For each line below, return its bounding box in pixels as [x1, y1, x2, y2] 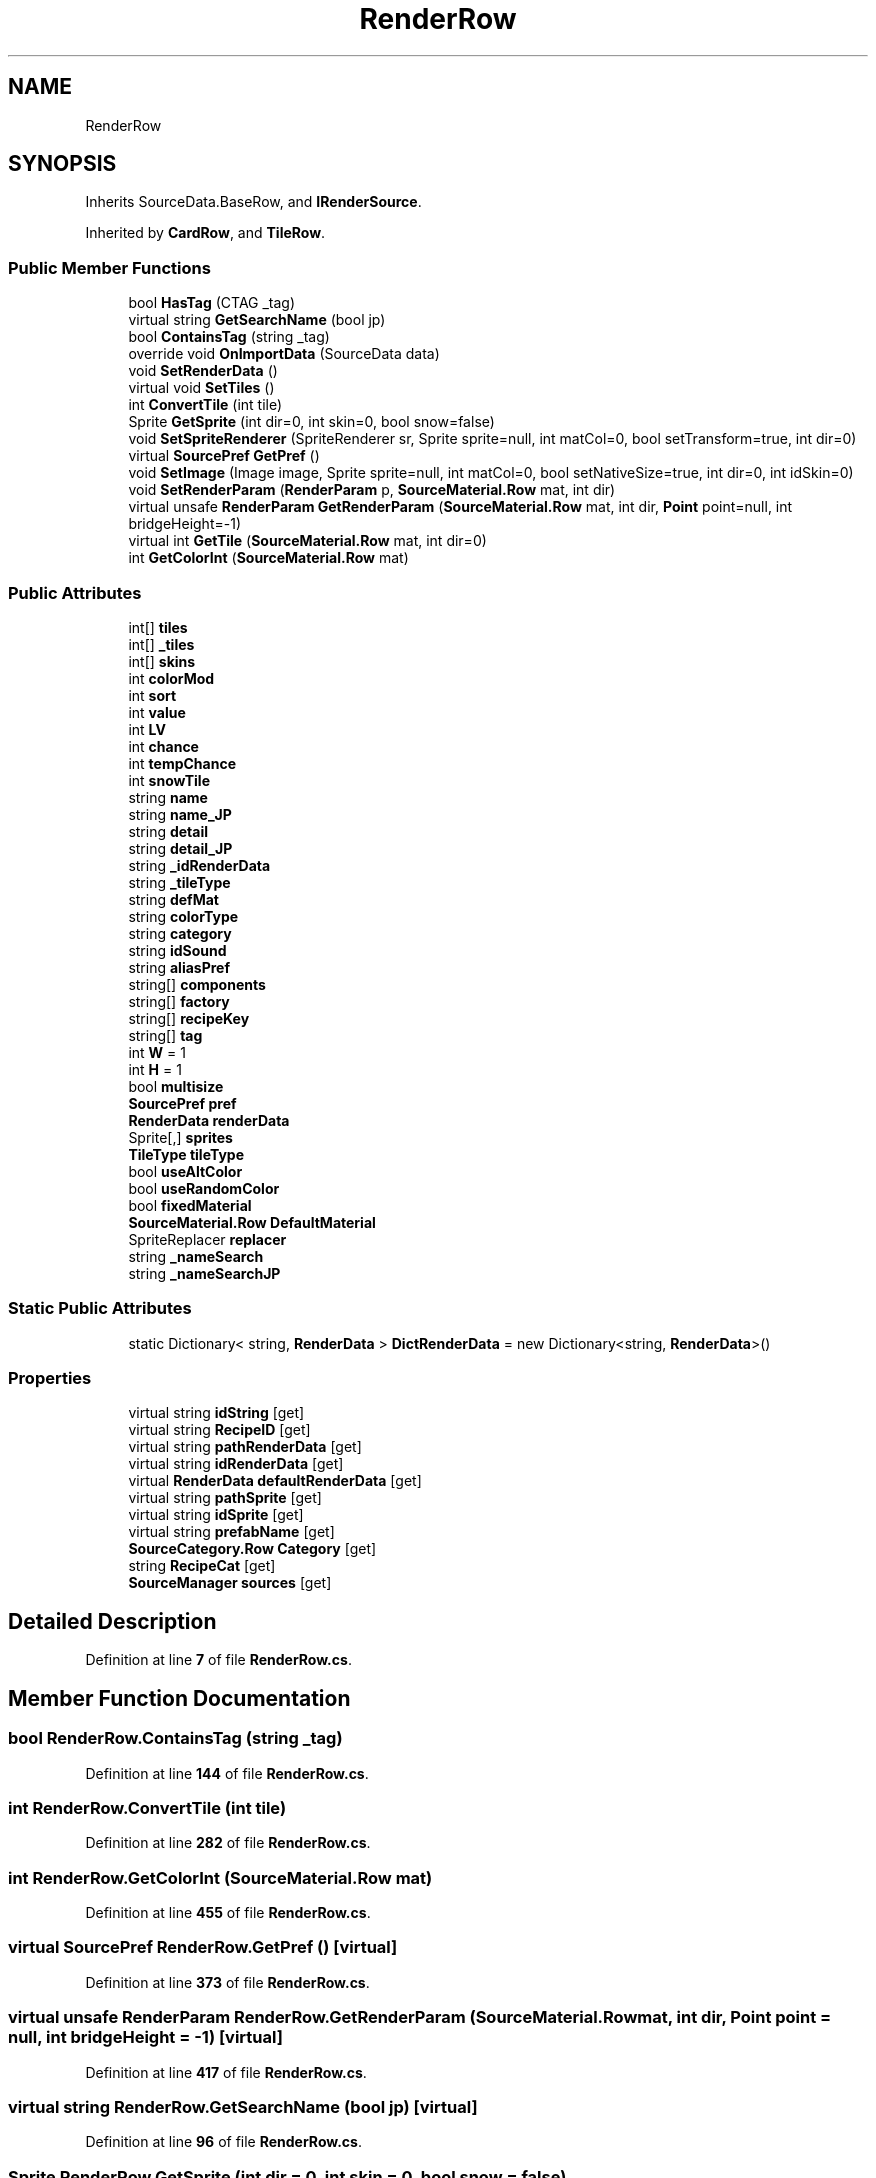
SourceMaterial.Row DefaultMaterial [128, 1213, 376, 1231]
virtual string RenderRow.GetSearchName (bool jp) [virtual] [8, 2096, 478, 2117]
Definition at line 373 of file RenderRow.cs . [85, 1973, 370, 1991]
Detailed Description [8, 1608, 217, 1634]
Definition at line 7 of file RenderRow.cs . [85, 1651, 352, 1669]
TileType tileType [128, 1145, 244, 1163]
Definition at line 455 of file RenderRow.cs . [85, 1904, 371, 1921]
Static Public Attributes [8, 1298, 192, 1319]
